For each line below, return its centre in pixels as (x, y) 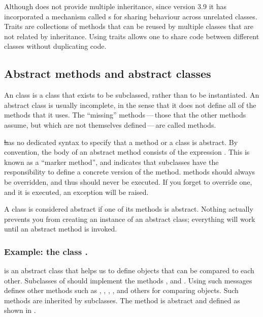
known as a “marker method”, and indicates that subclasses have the (111, 162)
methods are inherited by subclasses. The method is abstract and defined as (122, 300)
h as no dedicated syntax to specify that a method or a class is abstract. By (121, 142)
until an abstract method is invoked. (61, 229)
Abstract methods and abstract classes (108, 74)
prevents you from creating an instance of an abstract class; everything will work (130, 219)
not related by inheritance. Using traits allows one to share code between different (132, 36)
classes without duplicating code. (55, 46)
